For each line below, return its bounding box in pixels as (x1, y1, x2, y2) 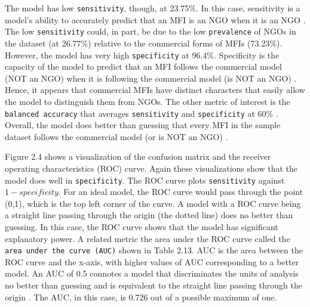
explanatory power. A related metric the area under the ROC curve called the (5, 232, 290, 244)
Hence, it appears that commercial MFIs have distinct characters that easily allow (5, 83, 305, 96)
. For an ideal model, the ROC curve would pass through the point (58, 185, 303, 198)
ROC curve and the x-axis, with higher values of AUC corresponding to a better (5, 255, 299, 268)
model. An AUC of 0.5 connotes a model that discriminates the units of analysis (5, 267, 299, 280)
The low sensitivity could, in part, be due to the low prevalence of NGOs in (5, 25, 296, 38)
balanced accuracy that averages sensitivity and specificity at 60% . (5, 107, 278, 119)
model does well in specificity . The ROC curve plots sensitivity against (5, 173, 285, 186)
